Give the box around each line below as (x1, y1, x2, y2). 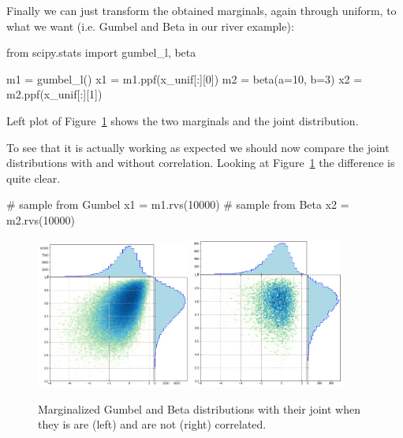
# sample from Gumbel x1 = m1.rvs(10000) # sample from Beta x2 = (6, 196, 349, 213)
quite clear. (6, 169, 61, 186)
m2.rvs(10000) (6, 211, 75, 228)
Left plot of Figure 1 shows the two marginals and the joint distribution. (6, 112, 359, 128)
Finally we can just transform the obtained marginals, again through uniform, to (6, 2, 397, 18)
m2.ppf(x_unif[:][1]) (6, 86, 103, 102)
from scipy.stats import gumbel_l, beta (6, 44, 196, 61)
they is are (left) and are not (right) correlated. (38, 416, 267, 432)
